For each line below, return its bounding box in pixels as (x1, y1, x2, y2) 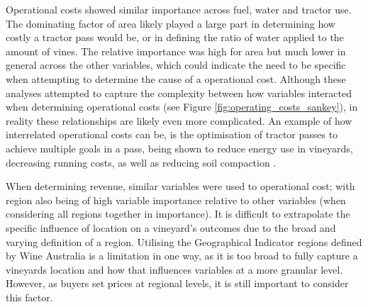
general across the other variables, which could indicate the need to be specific (6, 57, 346, 72)
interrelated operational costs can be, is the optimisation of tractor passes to (6, 127, 338, 142)
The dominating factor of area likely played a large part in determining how (6, 16, 335, 30)
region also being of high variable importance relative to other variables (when (6, 192, 346, 207)
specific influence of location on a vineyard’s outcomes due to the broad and (6, 220, 336, 235)
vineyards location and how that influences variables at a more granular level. (6, 262, 343, 277)
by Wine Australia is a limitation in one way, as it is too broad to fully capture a (6, 248, 358, 263)
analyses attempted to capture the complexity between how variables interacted (6, 85, 352, 100)
